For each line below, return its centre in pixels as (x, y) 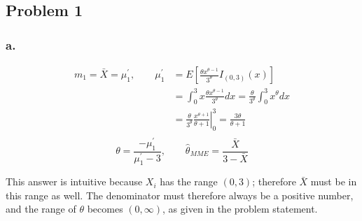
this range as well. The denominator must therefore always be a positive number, (180, 195)
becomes (105, 209)
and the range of (41, 209)
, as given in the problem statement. (240, 209)
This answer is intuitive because (74, 181)
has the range (189, 181)
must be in (334, 181)
